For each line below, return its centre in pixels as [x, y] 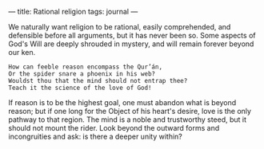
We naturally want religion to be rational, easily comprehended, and [120, 27]
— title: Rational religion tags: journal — [73, 12]
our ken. [22, 52]
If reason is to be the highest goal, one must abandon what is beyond [122, 102]
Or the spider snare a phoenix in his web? [82, 74]
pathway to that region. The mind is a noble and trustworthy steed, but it [127, 120]
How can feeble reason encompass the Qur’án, [85, 67]
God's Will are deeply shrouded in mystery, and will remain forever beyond [131, 44]
